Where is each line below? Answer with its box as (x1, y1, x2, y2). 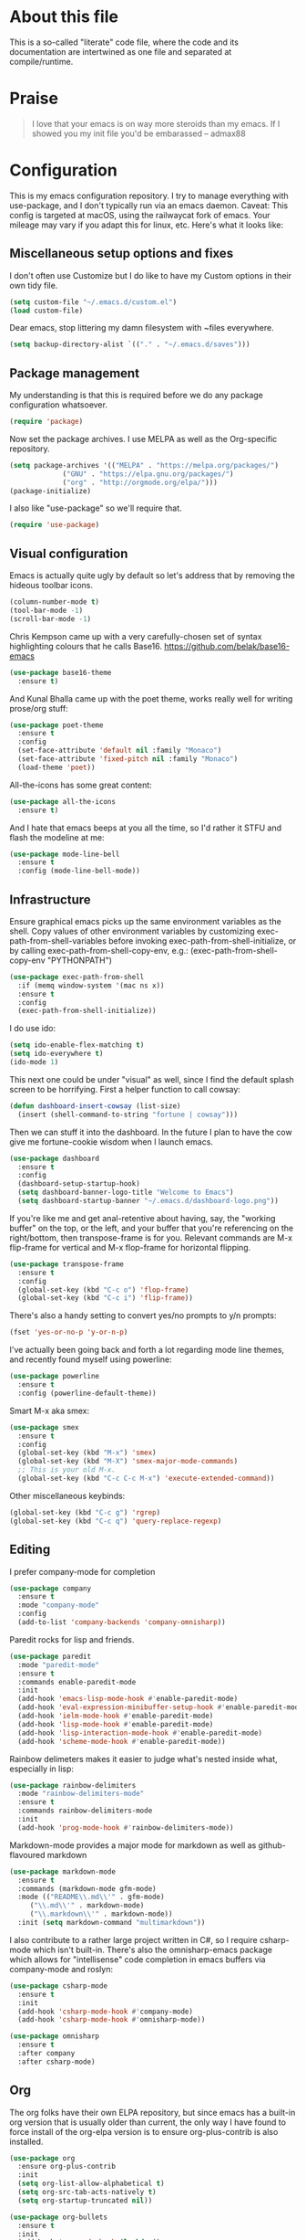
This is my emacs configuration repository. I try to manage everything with (9, 190, 289, 201)
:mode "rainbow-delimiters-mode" (17, 1789, 145, 1799)
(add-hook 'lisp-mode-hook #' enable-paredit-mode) (17, 1719, 214, 1728)
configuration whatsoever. (9, 399, 107, 410)
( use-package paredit (9, 1652, 92, 1661)
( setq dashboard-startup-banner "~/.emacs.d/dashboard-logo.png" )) (17, 1197, 280, 1206)
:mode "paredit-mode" (17, 1660, 100, 1669)
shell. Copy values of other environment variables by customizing (9, 925, 255, 936)
